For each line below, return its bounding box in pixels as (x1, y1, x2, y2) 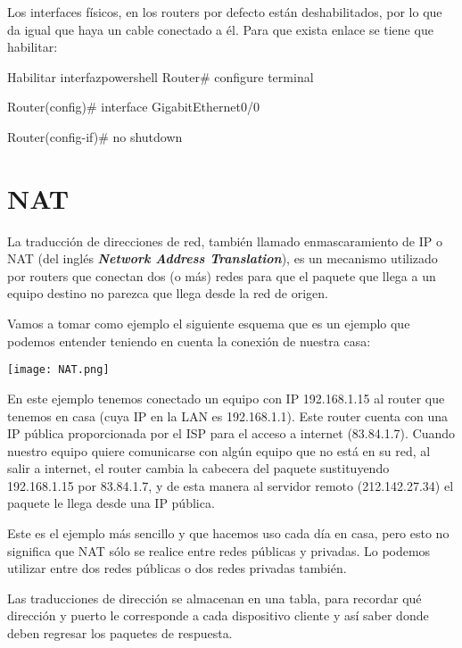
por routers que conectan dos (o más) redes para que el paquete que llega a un (7, 266, 436, 285)
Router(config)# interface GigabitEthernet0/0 (7, 97, 260, 116)
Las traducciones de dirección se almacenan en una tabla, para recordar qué (7, 588, 422, 607)
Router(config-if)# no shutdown (7, 127, 183, 145)
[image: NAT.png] (7, 363, 110, 377)
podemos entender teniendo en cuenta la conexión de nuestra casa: (7, 331, 371, 350)
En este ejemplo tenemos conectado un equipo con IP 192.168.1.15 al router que (7, 388, 445, 407)
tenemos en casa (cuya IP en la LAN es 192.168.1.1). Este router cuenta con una (7, 406, 449, 425)
